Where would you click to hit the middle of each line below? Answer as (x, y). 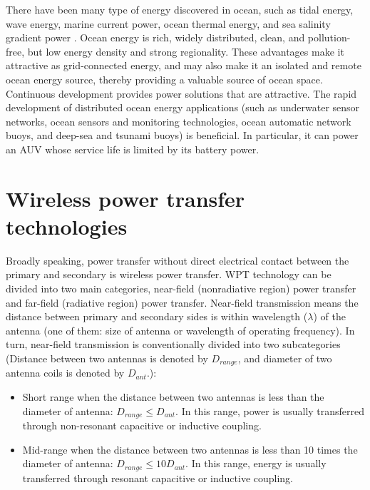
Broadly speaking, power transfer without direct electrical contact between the (178, 260)
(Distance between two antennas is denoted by (107, 358)
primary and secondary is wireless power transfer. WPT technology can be (169, 274)
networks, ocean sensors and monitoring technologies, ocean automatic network (179, 121)
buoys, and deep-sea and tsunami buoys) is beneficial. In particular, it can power (182, 135)
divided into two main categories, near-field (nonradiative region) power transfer (181, 289)
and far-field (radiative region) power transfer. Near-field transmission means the (182, 302)
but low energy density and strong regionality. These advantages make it (186, 51)
